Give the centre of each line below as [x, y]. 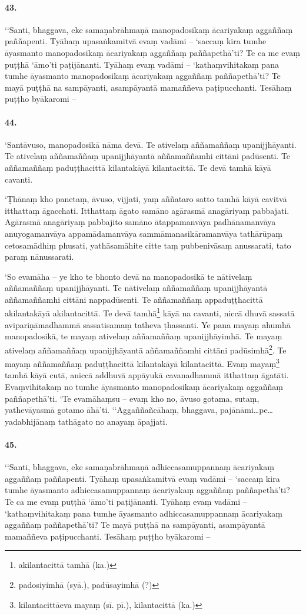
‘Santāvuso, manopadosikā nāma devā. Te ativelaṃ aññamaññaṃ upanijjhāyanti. [151, 144]
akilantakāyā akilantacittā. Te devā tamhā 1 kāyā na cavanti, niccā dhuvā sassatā [150, 312]
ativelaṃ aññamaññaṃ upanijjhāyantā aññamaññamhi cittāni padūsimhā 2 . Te [146, 349]
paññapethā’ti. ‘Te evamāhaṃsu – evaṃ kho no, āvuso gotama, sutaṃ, [132, 398]
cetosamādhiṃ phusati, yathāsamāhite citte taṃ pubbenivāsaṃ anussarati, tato [148, 245]
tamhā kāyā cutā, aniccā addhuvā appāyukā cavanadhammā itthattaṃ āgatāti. [147, 375]
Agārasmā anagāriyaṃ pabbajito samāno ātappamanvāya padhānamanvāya [140, 222]
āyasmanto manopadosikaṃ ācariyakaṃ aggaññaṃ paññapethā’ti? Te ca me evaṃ [152, 52]
